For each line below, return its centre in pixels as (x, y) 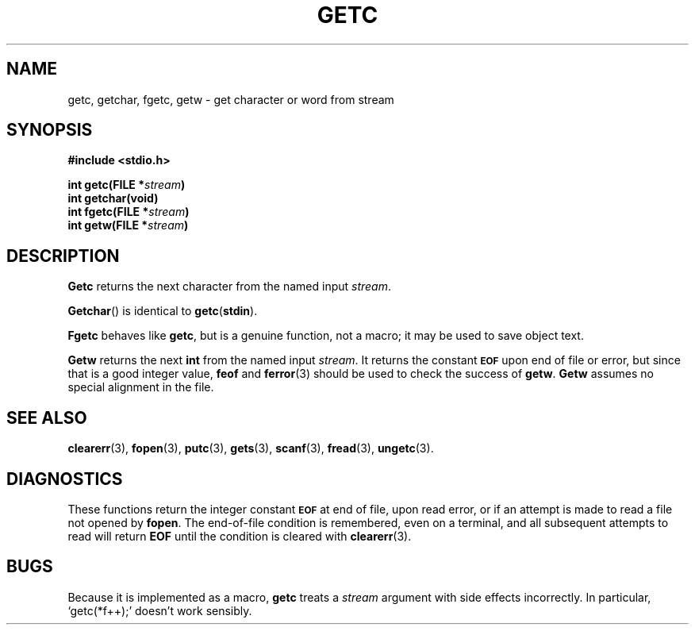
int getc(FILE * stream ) (127, 185)
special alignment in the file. (141, 387)
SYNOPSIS (50, 130)
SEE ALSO (47, 417)
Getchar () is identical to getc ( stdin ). (163, 311)
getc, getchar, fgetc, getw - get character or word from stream (231, 99)
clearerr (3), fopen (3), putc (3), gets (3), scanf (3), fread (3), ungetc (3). (251, 448)
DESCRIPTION (63, 256)
